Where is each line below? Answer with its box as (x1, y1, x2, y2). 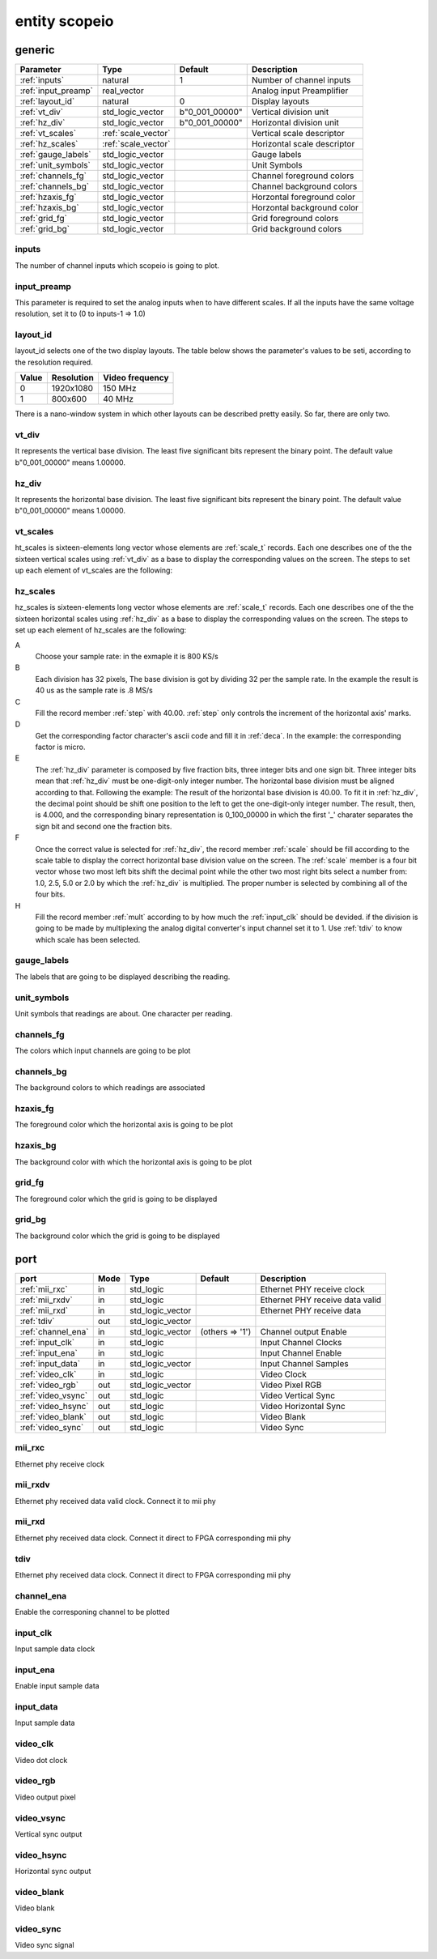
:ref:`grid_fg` (19, 213, 68, 224)
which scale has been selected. (35, 935, 141, 944)
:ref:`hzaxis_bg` (19, 202, 80, 214)
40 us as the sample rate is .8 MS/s (35, 685, 153, 696)
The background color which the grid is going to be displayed (15, 1231, 220, 1241)
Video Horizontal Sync (260, 1400, 346, 1412)
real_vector (102, 85, 145, 96)
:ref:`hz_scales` (19, 138, 78, 150)
